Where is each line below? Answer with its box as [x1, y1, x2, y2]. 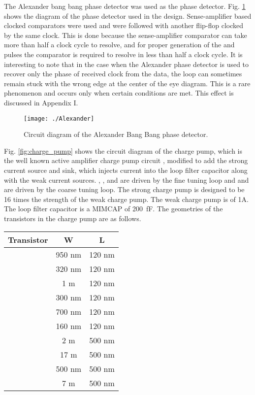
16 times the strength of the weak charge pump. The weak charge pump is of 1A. [4, 194, 249, 204]
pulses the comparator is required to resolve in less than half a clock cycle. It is [4, 49, 243, 59]
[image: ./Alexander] [24, 115, 95, 122]
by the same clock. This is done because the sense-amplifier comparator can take [4, 30, 247, 40]
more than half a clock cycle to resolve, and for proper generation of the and [4, 39, 235, 50]
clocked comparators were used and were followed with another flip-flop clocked [4, 20, 244, 31]
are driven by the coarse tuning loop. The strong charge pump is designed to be [4, 184, 245, 195]
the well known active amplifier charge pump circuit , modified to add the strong [4, 155, 248, 165]
